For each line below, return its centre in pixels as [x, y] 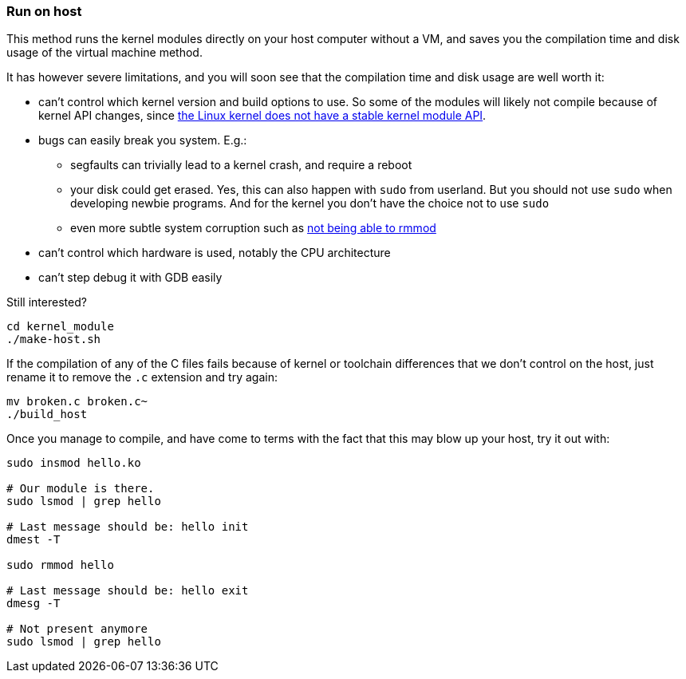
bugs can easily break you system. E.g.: [143, 140]
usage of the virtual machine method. [104, 53]
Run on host [44, 11]
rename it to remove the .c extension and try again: [142, 377]
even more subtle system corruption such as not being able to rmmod [253, 228]
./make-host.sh [54, 339]
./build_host [47, 415]
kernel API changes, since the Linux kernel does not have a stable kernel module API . [262, 116]
